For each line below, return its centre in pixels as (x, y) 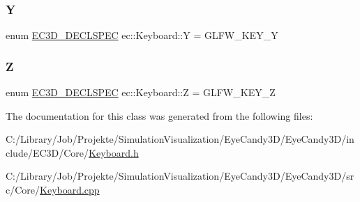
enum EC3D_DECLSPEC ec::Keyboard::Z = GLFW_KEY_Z (141, 92)
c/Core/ (23, 189)
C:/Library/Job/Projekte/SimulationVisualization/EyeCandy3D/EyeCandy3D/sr (180, 176)
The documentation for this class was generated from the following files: (159, 115)
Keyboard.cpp (70, 189)
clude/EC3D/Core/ (47, 152)
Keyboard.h (114, 152)
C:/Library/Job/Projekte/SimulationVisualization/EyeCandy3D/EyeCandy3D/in (180, 139)
